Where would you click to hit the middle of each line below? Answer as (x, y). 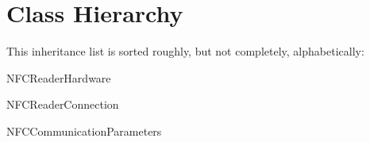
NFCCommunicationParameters (84, 130)
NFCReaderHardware (59, 77)
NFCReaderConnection (63, 104)
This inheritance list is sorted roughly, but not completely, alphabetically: (185, 51)
